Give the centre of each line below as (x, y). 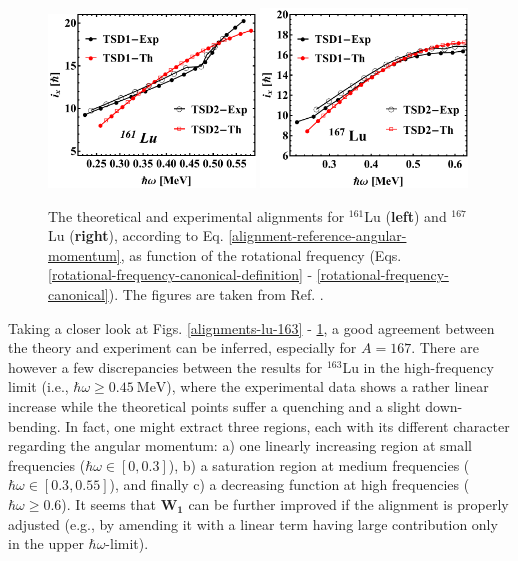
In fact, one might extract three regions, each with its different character (287, 425)
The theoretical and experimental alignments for (196, 215)
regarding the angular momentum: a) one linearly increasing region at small (240, 445)
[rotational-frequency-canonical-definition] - (180, 274)
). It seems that (108, 503)
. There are (445, 347)
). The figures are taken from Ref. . (216, 294)
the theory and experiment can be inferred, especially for (182, 347)
